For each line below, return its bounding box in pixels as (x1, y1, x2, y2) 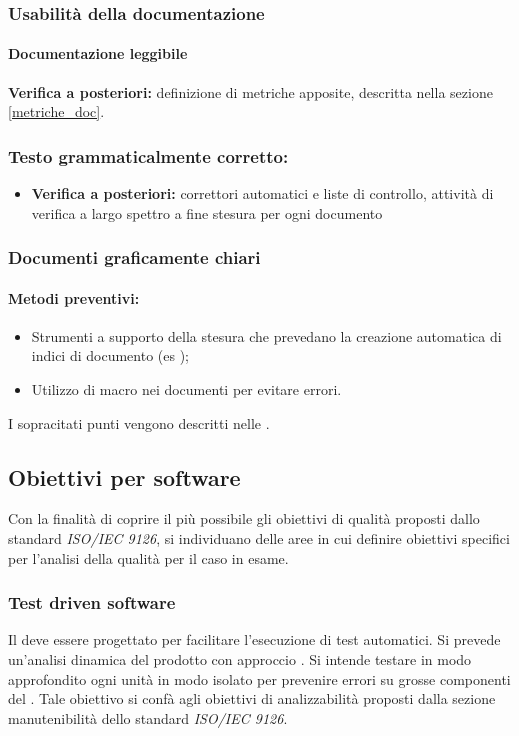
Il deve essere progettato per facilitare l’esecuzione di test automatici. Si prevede (8, 629, 501, 650)
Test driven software (8, 590, 176, 615)
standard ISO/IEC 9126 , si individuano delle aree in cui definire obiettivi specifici (8, 528, 510, 549)
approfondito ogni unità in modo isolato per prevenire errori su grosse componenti (8, 668, 511, 689)
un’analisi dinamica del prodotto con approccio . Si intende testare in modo (8, 649, 472, 670)
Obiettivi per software (8, 461, 241, 492)
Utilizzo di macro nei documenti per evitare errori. (31, 379, 342, 400)
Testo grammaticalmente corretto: (8, 143, 289, 168)
